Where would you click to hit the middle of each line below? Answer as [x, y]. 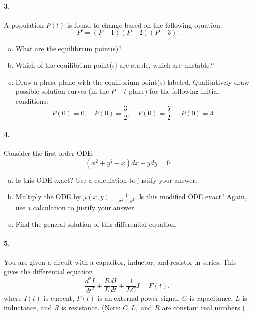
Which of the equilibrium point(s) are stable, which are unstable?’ [115, 65]
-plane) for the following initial [173, 91]
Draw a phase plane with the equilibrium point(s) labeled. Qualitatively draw [132, 81]
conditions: [32, 101]
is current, [59, 298]
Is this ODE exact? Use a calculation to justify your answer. [106, 180]
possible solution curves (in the [62, 91]
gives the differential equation [48, 272]
